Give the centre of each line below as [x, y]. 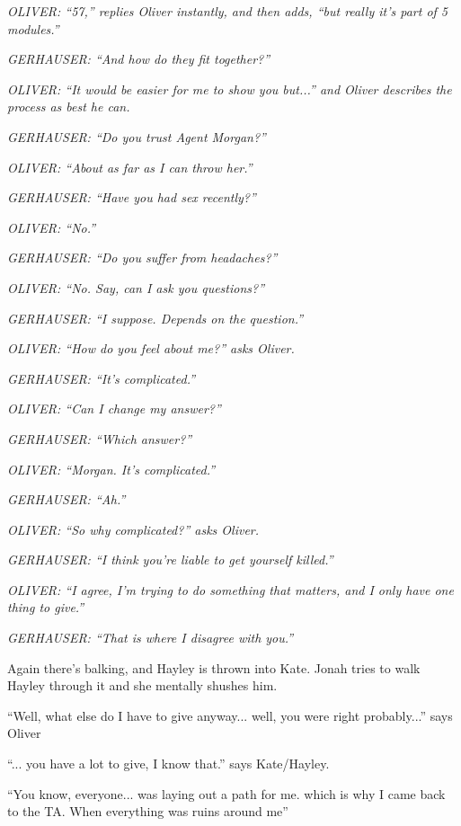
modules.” [33, 28]
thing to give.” [46, 607]
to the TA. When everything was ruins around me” [148, 811]
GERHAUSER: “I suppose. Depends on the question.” [155, 318]
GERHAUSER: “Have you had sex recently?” [132, 197]
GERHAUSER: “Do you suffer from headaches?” [142, 258]
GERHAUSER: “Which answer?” [100, 438]
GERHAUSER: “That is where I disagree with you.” [151, 638]
